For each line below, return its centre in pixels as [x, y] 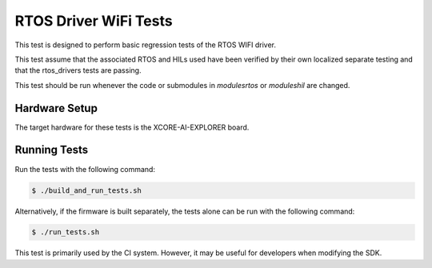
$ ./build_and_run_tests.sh [86, 190]
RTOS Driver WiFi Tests [94, 21]
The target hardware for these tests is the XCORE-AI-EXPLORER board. [132, 127]
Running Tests [51, 150]
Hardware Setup [56, 108]
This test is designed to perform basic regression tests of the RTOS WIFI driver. [145, 45]
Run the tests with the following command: [85, 169]
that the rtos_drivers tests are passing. [78, 70]
